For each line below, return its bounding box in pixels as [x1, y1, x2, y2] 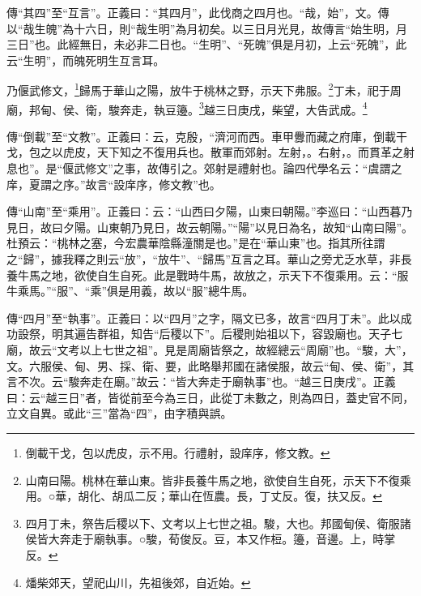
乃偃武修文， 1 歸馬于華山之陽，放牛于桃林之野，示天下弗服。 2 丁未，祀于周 [6, 79, 402, 99]
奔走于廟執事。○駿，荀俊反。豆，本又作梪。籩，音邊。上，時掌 [59, 530, 396, 547]
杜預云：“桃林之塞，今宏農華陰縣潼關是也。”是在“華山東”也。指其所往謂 [6, 234, 385, 251]
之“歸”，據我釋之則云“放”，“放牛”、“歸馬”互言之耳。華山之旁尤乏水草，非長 [6, 251, 412, 268]
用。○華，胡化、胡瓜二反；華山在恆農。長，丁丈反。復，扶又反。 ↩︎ [25, 487, 382, 504]
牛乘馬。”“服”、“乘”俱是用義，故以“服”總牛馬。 [6, 282, 254, 299]
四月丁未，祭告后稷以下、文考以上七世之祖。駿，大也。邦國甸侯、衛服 [25, 514, 400, 531]
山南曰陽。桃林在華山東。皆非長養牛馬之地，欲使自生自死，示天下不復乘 [25, 471, 411, 488]
